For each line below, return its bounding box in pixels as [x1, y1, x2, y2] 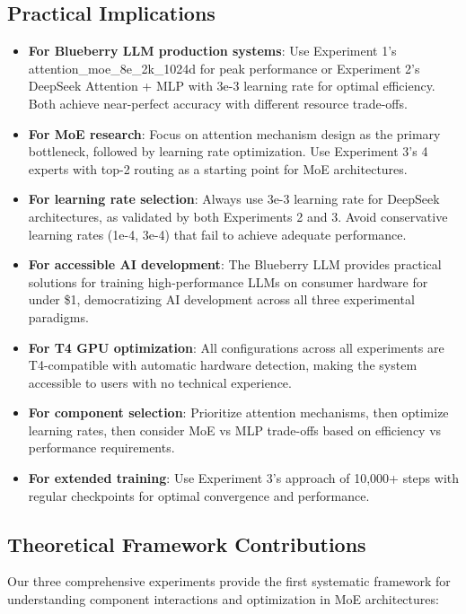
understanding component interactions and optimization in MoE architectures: [7, 590, 439, 609]
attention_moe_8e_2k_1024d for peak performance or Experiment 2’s [28, 58, 420, 77]
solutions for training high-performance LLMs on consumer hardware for [28, 272, 428, 291]
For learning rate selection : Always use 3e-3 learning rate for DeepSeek [28, 189, 440, 208]
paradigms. [28, 307, 89, 326]
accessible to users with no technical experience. [28, 373, 292, 391]
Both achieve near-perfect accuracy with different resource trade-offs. [28, 93, 408, 112]
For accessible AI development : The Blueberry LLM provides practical [28, 255, 442, 274]
